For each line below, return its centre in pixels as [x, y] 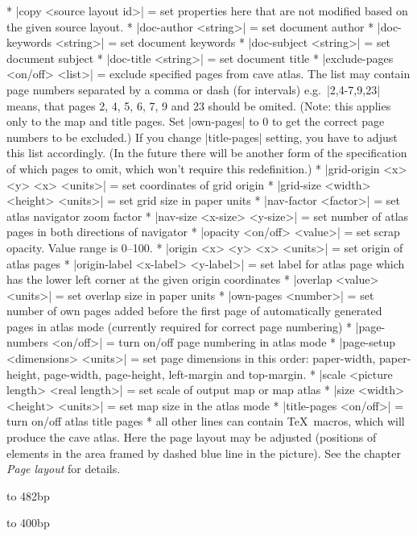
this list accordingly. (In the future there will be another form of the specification [207, 153]
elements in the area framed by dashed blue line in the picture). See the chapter [204, 453]
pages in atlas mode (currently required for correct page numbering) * [180, 326]
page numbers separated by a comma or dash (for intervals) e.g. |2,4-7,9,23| [194, 89]
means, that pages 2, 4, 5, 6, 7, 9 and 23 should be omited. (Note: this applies [199, 105]
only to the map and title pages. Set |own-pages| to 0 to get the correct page [196, 121]
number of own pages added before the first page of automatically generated [194, 311]
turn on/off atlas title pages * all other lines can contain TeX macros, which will [206, 421]
